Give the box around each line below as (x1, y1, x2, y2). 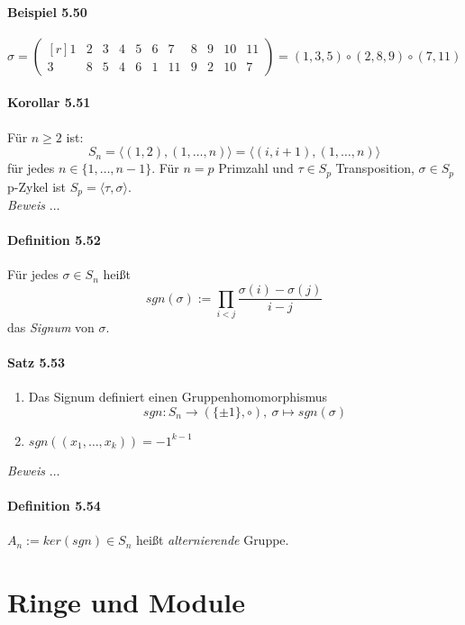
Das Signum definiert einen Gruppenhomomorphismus (28, 387, 328, 406)
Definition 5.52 (7, 231, 101, 249)
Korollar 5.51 (7, 93, 91, 112)
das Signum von (7, 317, 95, 336)
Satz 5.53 (7, 353, 66, 372)
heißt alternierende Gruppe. (136, 530, 289, 549)
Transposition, (335, 159, 415, 177)
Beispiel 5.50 (7, 2, 87, 21)
